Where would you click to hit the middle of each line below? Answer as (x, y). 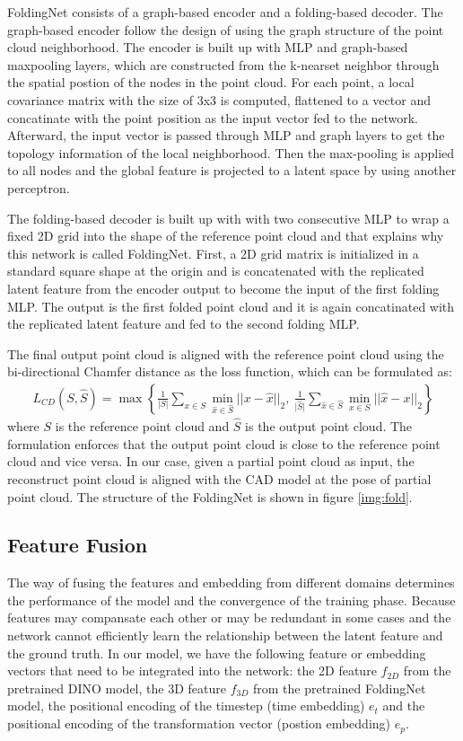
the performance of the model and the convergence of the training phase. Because (231, 600)
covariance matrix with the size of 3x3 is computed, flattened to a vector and (219, 99)
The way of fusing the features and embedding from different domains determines (231, 582)
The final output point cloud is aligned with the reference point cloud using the (226, 353)
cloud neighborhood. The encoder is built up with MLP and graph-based (208, 47)
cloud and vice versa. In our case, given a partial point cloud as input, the (211, 461)
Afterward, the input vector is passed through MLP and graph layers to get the (226, 135)
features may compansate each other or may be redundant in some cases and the (229, 617)
